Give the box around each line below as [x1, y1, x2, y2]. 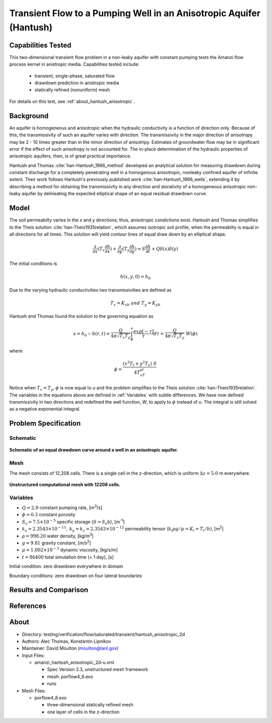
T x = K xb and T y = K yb [110, 300, 161, 307]
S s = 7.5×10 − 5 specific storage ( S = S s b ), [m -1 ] [22, 518, 125, 526]
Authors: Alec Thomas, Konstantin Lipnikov [22, 638, 111, 644]
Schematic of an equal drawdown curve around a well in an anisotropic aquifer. [9, 447, 178, 453]
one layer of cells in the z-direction [47, 709, 120, 715]
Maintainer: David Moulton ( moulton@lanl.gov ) [22, 645, 119, 651]
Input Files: [22, 652, 45, 658]
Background [9, 112, 49, 120]
